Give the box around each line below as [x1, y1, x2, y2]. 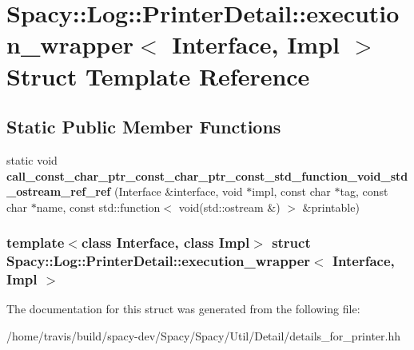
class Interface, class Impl [81, 233, 250, 253]
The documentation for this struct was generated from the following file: [6, 300, 360, 317]
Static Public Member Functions [6, 114, 281, 139]
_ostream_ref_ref [6, 183, 111, 200]
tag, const [340, 183, 388, 200]
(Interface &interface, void [113, 183, 243, 200]
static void [6, 151, 58, 168]
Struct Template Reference [6, 59, 310, 92]
